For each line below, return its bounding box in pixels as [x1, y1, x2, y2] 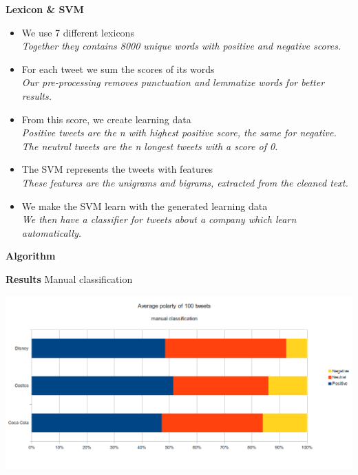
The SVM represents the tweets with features [21, 162, 213, 176]
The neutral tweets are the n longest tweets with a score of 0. [21, 138, 278, 153]
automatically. [21, 225, 82, 240]
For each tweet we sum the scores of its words [21, 61, 215, 76]
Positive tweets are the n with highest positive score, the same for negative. [21, 125, 337, 140]
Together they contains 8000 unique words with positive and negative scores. [21, 39, 341, 53]
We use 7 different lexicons [21, 25, 134, 39]
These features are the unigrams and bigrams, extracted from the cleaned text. [21, 175, 348, 189]
